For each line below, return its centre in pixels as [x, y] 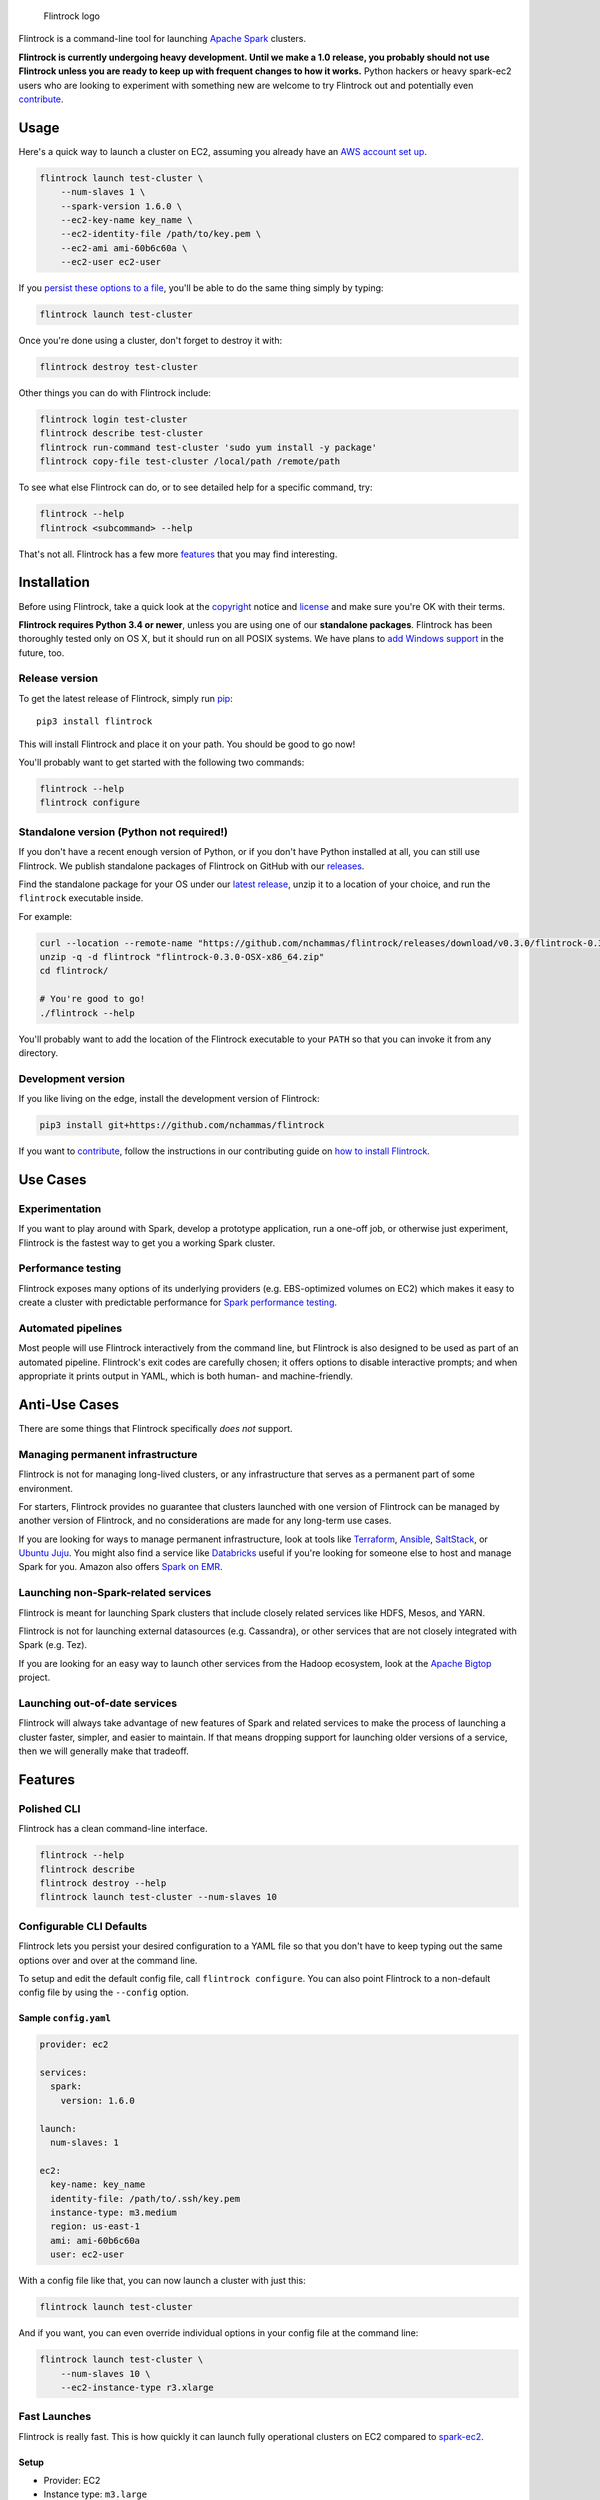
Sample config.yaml [65, 2018]
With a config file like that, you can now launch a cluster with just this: [162, 2281]
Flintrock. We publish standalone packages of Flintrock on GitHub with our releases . [191, 866]
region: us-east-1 [95, 2226]
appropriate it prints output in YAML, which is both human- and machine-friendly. [186, 1376]
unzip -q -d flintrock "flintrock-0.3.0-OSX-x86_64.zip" [182, 957]
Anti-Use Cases [69, 1404]
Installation [54, 582]
